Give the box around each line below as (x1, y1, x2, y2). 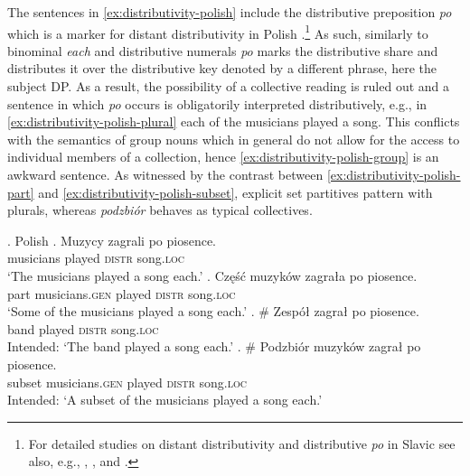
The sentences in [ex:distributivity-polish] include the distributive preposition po (7, 3, 452, 21)
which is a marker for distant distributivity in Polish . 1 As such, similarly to (7, 21, 428, 42)
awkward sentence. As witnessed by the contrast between (7, 165, 324, 183)
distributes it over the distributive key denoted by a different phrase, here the (7, 59, 437, 78)
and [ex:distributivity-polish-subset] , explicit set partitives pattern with (38, 182, 433, 201)
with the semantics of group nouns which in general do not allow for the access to (7, 129, 460, 148)
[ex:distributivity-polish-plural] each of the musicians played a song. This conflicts (7, 112, 460, 131)
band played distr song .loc (7, 319, 159, 338)
